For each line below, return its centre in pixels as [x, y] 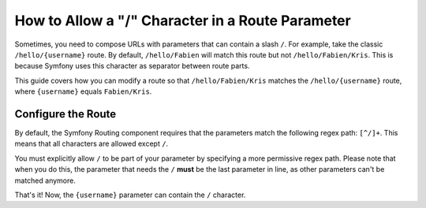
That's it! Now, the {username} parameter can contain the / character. [130, 195]
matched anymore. [45, 180]
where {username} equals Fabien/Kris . [83, 91]
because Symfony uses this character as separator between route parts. [132, 66]
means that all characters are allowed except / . [92, 144]
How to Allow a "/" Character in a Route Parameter [183, 20]
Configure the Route [65, 114]
